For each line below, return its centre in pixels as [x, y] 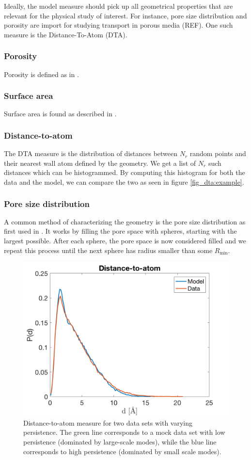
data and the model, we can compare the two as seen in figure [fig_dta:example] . [124, 182]
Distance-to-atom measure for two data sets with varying [108, 422]
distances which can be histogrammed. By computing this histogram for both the [125, 172]
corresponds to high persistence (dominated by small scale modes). [122, 451]
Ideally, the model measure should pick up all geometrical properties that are [118, 6]
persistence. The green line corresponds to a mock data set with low [124, 432]
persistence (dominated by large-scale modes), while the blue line [120, 441]
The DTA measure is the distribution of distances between [91, 153]
